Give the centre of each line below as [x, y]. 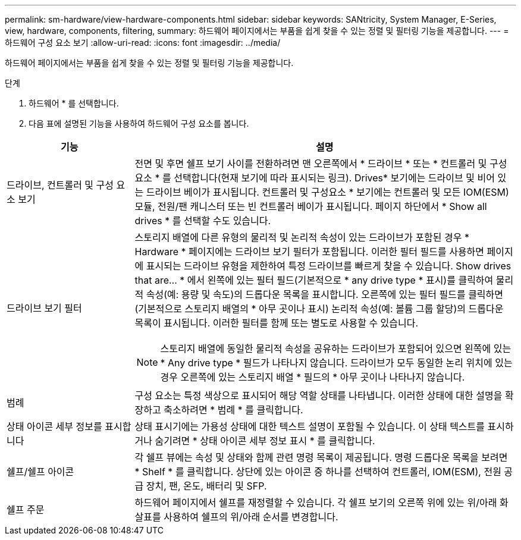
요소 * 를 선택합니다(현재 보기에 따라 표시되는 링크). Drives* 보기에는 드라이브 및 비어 [315, 178]
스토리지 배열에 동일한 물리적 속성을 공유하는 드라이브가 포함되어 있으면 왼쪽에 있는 [336, 349]
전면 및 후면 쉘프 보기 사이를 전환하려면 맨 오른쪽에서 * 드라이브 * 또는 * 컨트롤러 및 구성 [321, 164]
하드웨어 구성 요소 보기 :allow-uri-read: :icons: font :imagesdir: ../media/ [143, 43]
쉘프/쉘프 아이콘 [40, 472]
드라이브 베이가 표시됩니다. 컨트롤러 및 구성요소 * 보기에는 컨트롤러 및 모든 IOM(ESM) [327, 192]
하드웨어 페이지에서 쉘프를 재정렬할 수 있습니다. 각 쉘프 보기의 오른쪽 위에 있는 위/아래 [316, 503]
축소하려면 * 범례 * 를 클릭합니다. [233, 410]
